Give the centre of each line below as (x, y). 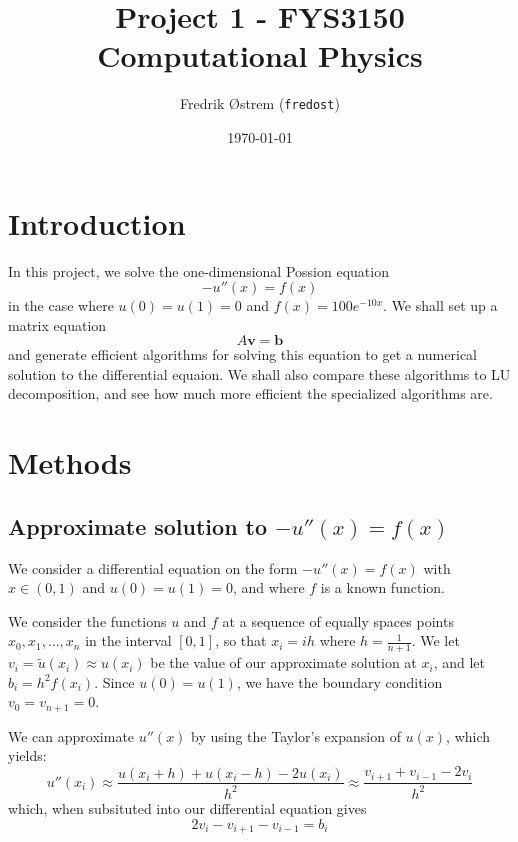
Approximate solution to (138, 525)
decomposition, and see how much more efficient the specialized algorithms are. (250, 393)
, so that (241, 640)
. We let (435, 640)
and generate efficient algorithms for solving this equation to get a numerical (242, 354)
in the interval (128, 640)
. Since (114, 681)
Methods (70, 462)
